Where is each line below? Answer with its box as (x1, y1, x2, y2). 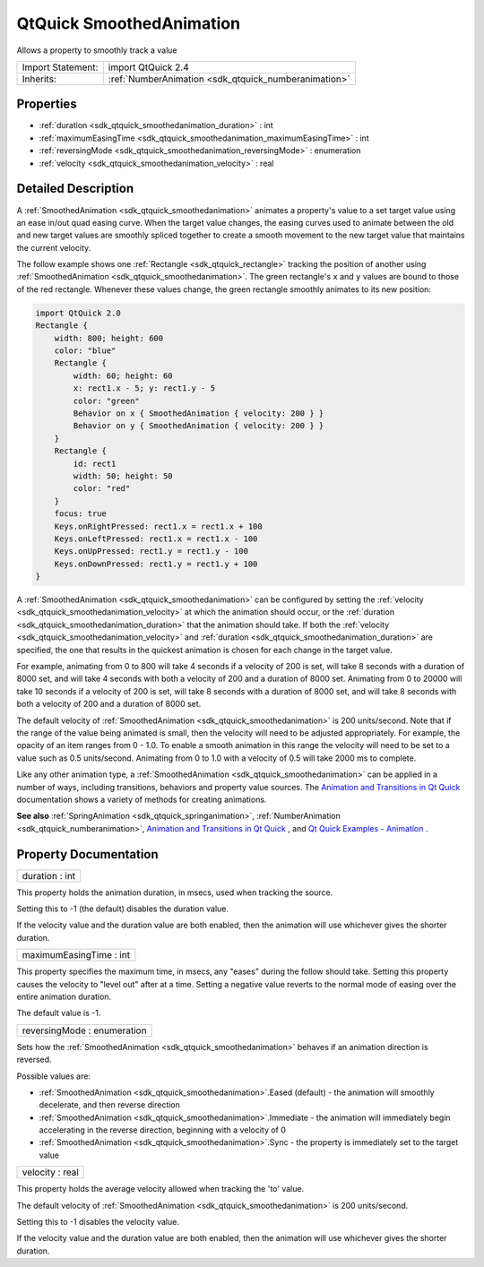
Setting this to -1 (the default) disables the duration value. (16, 903, 229, 914)
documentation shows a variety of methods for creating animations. (16, 794, 267, 805)
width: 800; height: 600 (54, 332, 164, 343)
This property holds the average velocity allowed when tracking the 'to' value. (16, 1184, 305, 1194)
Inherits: (22, 73, 57, 85)
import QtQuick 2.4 (108, 61, 189, 73)
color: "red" (73, 484, 131, 494)
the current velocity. (16, 242, 91, 253)
